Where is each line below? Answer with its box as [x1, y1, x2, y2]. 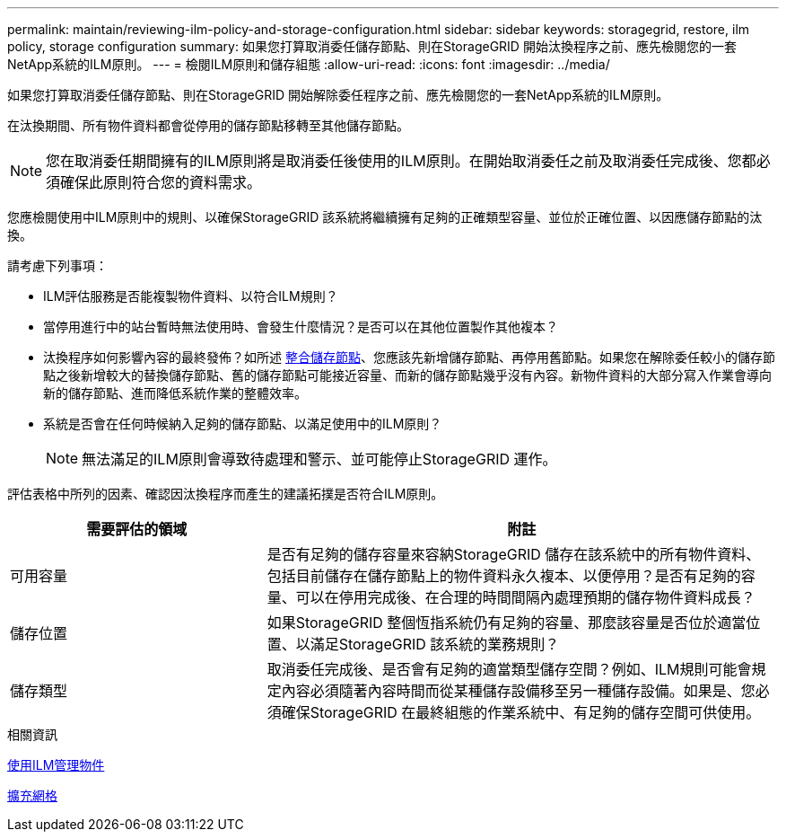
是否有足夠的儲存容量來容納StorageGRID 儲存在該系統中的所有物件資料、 [266, 545, 761, 563]
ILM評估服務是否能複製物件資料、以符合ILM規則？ [43, 288, 338, 304]
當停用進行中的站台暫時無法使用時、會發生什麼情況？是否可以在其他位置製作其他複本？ [43, 319, 558, 334]
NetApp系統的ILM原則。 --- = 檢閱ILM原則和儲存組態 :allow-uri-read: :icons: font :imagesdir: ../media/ [7, 57, 610, 72]
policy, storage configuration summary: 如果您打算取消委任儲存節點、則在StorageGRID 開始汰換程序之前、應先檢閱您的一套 [7, 39, 737, 54]
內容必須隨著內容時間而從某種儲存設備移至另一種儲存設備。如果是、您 [281, 682, 755, 700]
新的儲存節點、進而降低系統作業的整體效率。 [43, 385, 307, 401]
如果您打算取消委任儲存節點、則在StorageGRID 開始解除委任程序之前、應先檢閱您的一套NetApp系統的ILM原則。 [7, 87, 669, 102]
